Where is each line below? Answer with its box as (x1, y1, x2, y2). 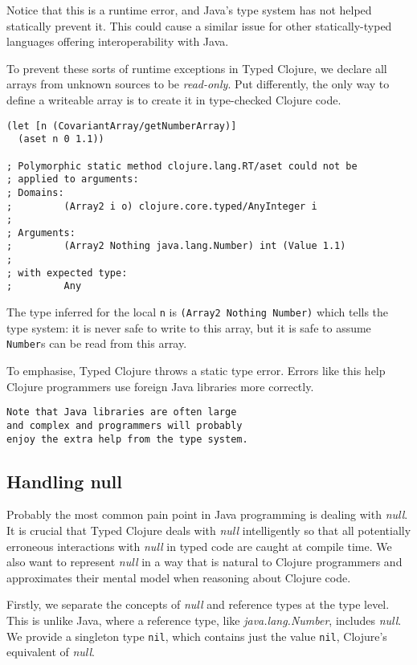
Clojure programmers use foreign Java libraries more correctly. (6, 377, 314, 394)
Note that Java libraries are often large (6, 406, 237, 418)
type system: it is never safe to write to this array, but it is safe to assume (6, 319, 371, 336)
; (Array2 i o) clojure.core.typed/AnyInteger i (6, 200, 317, 212)
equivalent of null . (6, 643, 95, 660)
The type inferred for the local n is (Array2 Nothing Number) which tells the (6, 304, 389, 320)
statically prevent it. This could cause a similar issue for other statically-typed (6, 17, 392, 34)
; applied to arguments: (6, 173, 139, 186)
